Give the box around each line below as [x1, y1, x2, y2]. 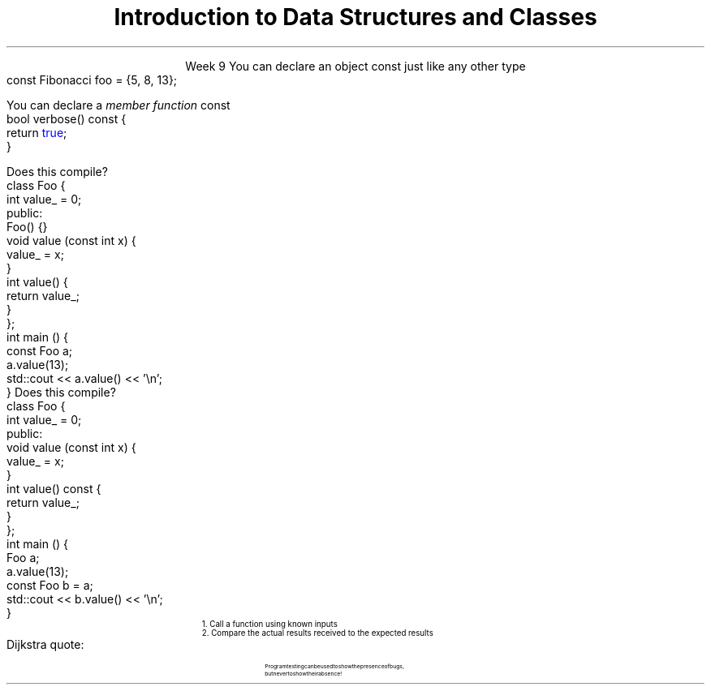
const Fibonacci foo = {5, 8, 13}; [6, 72, 178, 87]
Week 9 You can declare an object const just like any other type [185, 58, 526, 73]
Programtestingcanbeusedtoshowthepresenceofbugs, [265, 662, 404, 670]
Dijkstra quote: [6, 637, 84, 651]
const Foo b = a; [6, 577, 93, 592]
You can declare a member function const [6, 97, 231, 112]
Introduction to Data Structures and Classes [114, 3, 597, 31]
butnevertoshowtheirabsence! [265, 669, 343, 677]
